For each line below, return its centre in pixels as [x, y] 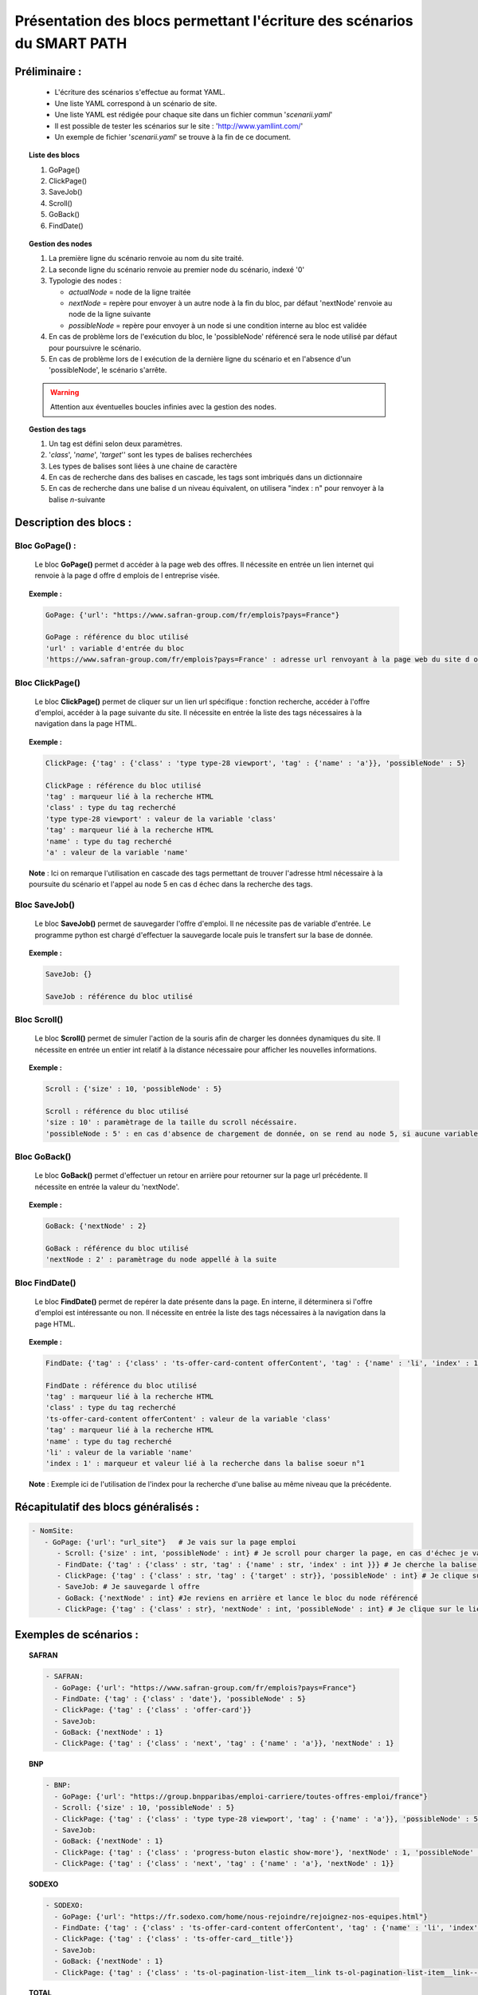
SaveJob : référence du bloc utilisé [119, 996]
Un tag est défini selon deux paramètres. [116, 444]
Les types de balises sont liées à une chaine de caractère [143, 466]
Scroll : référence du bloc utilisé [117, 1111]
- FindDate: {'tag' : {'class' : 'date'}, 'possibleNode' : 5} [180, 1699]
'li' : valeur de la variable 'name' [119, 1453]
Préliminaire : [48, 71]
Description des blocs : [73, 522]
